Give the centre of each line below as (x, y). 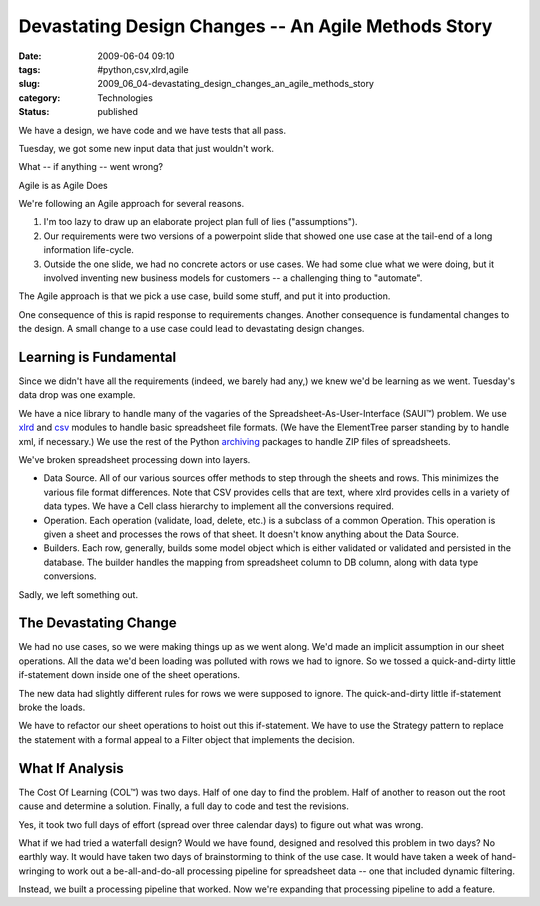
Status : (34, 112)
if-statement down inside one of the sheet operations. (129, 675)
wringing (36, 871)
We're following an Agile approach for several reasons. (131, 204)
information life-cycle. (89, 250)
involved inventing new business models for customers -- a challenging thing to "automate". (233, 278)
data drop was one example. (77, 395)
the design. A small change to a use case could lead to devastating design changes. (191, 329)
